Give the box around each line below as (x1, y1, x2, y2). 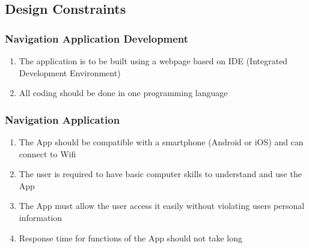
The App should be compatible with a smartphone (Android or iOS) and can (19, 136, 304, 148)
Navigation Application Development (5, 31, 189, 46)
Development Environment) (19, 66, 121, 79)
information (19, 211, 63, 223)
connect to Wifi (19, 147, 76, 160)
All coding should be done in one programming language (19, 86, 228, 99)
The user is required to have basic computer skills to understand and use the (19, 168, 302, 180)
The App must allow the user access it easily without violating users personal (19, 199, 305, 212)
